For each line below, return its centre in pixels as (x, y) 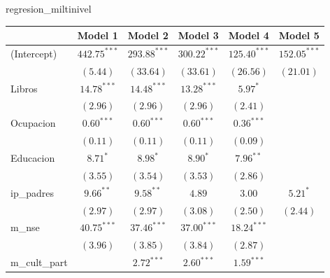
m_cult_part (39, 262)
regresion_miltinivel (49, 8)
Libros (24, 88)
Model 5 (299, 35)
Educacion (33, 158)
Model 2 (148, 35)
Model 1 (98, 35)
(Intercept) (34, 53)
